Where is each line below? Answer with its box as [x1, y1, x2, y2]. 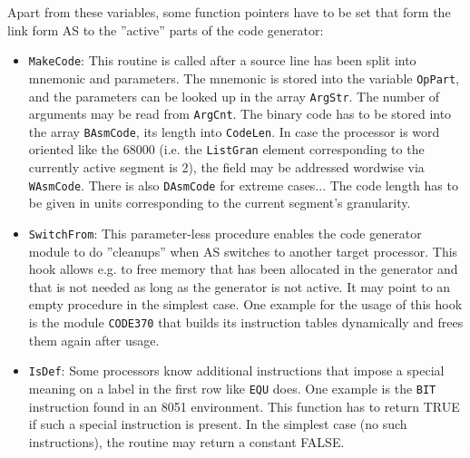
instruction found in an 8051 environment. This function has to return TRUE [28, 396, 460, 415]
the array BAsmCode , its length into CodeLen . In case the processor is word [28, 122, 440, 141]
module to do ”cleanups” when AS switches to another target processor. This [28, 241, 458, 260]
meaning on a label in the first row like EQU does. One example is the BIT [28, 378, 436, 397]
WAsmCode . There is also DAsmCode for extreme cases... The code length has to [28, 175, 458, 194]
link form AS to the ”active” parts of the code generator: [7, 20, 324, 39]
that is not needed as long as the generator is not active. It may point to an [28, 277, 451, 296]
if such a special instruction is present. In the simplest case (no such [28, 414, 407, 434]
